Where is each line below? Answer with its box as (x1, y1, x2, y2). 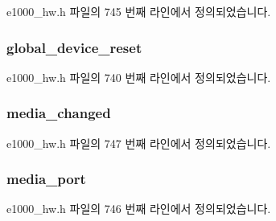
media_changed (6, 103, 111, 123)
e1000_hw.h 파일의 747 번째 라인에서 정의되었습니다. (6, 134, 271, 151)
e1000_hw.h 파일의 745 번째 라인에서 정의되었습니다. (6, 3, 271, 19)
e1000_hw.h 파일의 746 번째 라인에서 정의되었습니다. (6, 200, 271, 217)
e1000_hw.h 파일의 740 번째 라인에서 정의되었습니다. (6, 68, 271, 85)
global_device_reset (6, 37, 142, 57)
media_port (6, 169, 86, 189)
